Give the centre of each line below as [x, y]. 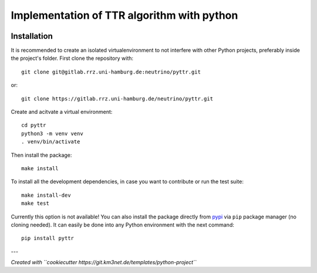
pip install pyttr [48, 238]
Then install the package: [41, 155]
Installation [32, 36]
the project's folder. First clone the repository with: [72, 58]
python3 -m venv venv [52, 133]
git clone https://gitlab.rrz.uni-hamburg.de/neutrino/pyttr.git [117, 99]
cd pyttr [34, 125]
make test [35, 203]
